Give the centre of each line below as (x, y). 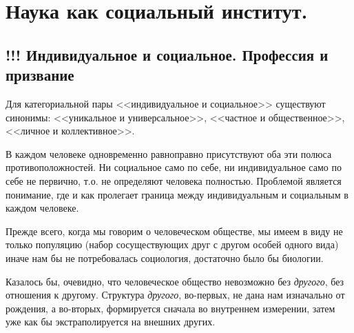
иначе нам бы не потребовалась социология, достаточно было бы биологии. (165, 258)
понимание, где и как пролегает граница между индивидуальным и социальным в (177, 194)
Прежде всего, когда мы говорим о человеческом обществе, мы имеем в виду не (174, 231)
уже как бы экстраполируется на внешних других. (111, 322)
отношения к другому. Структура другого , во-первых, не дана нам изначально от (175, 295)
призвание (40, 75)
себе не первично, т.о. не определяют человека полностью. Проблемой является (174, 180)
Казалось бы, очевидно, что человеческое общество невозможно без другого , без (175, 281)
